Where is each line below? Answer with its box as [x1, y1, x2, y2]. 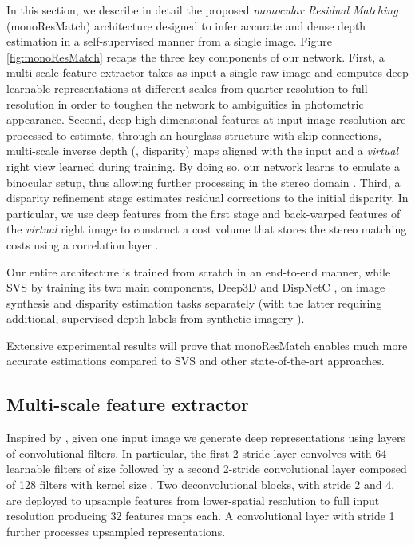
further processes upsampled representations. [6, 523, 226, 539]
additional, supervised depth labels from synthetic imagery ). [6, 310, 305, 327]
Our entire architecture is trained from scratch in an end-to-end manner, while [6, 263, 391, 280]
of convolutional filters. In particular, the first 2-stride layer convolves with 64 [6, 444, 387, 461]
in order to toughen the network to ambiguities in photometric [57, 95, 364, 112]
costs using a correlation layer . [6, 236, 159, 253]
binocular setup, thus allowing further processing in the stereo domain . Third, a [6, 173, 401, 190]
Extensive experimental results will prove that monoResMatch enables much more [6, 336, 408, 353]
